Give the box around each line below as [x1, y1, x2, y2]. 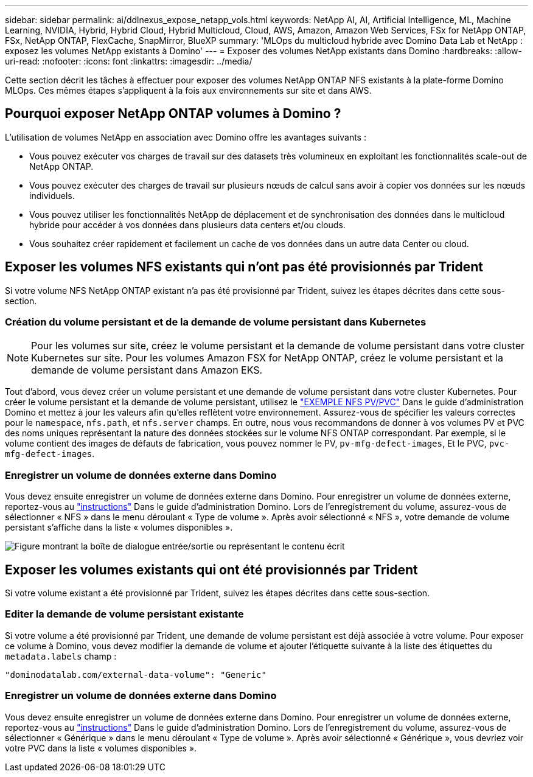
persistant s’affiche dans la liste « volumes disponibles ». [5, 522, 233, 533]
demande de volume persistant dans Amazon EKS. [31, 364, 263, 377]
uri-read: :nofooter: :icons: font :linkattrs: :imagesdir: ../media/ [5, 56, 253, 66]
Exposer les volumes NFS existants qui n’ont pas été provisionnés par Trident [5, 259, 483, 275]
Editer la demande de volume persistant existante [5, 608, 244, 621]
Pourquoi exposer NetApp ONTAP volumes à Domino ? [5, 106, 341, 122]
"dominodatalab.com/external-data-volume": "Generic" [5, 669, 266, 680]
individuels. [29, 190, 75, 201]
